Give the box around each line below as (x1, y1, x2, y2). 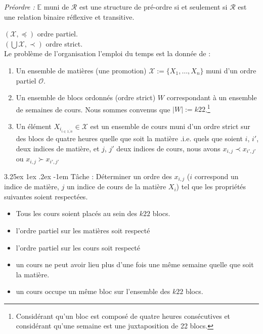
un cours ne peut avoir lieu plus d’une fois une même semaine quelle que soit (16, 259, 254, 270)
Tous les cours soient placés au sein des (16, 208, 138, 219)
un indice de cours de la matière (67, 181, 166, 192)
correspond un (194, 171, 239, 181)
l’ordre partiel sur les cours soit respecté (16, 242, 141, 253)
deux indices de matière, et (16, 143, 100, 153)
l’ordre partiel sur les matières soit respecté (16, 225, 150, 235)
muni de (43, 2, 69, 12)
